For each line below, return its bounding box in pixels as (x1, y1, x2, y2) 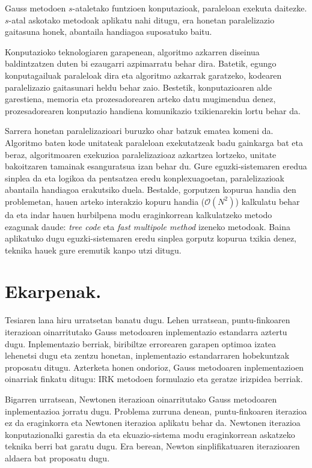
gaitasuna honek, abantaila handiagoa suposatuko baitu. (5, 25, 212, 38)
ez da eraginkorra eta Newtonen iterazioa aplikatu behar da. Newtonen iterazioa (5, 416, 301, 429)
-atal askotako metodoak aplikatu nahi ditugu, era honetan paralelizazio (8, 13, 275, 26)
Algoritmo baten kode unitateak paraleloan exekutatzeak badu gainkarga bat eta (5, 136, 303, 148)
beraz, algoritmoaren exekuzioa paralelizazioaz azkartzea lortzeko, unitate (5, 148, 277, 160)
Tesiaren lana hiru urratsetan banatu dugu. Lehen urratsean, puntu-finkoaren (5, 314, 290, 326)
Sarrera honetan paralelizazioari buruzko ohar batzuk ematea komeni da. (5, 124, 274, 137)
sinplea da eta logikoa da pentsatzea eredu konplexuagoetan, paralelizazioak (5, 171, 284, 184)
